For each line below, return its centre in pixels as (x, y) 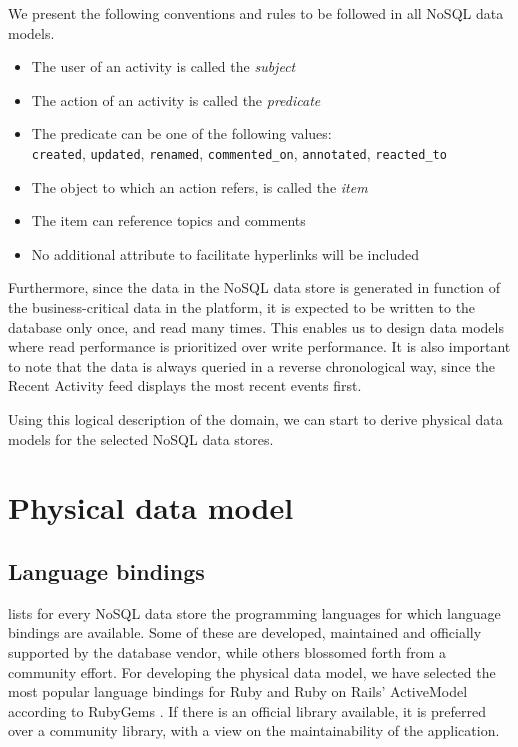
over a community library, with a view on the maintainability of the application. (254, 730)
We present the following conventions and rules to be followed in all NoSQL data (256, 13)
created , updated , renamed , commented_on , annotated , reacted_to (239, 152)
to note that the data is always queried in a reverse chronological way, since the (251, 365)
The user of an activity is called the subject (163, 66)
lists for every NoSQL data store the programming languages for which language (254, 612)
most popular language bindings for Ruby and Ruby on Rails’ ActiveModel (238, 691)
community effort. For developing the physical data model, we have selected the (252, 671)
